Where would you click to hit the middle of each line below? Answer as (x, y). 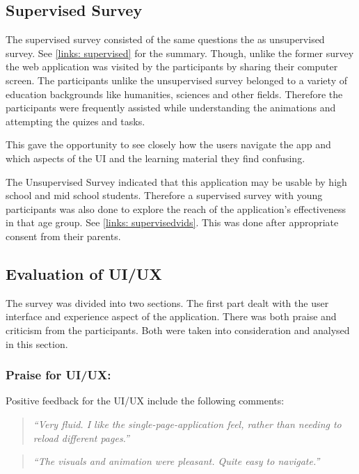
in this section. (37, 343)
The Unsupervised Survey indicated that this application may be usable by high (176, 181)
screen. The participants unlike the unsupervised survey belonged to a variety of (176, 80)
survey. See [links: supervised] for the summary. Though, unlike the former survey (180, 53)
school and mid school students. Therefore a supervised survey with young (164, 195)
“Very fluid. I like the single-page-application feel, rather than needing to (187, 424)
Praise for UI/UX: (58, 375)
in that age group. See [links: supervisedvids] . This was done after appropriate (172, 222)
